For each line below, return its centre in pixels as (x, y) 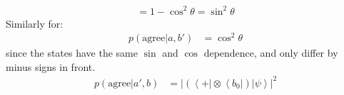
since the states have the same (72, 53)
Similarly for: (35, 23)
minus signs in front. (51, 66)
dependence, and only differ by (271, 53)
